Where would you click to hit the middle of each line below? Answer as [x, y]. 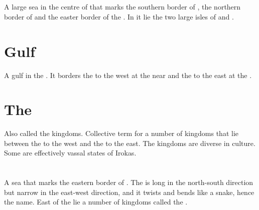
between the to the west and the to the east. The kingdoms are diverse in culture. [130, 143]
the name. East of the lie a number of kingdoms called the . [96, 202]
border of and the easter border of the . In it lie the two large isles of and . [119, 16]
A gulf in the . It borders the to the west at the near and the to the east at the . [128, 75]
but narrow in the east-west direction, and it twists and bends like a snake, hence [129, 192]
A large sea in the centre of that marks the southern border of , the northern [122, 7]
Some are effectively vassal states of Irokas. [70, 153]
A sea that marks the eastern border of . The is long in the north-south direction [129, 182]
